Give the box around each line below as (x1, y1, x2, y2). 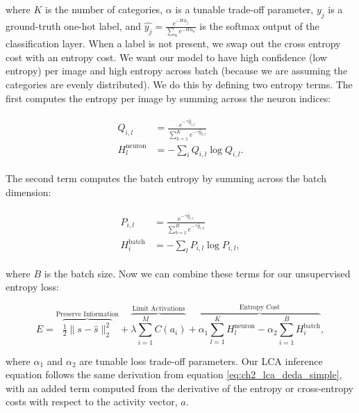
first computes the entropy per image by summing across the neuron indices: (6, 90, 331, 105)
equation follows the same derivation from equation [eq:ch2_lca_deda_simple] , (6, 367, 342, 382)
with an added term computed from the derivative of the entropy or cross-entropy (6, 380, 353, 395)
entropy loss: (6, 280, 59, 294)
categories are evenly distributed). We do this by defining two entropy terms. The (6, 77, 353, 91)
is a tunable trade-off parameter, (175, 2, 314, 16)
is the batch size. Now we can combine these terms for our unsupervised (44, 266, 351, 280)
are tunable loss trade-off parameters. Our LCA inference (79, 353, 323, 368)
